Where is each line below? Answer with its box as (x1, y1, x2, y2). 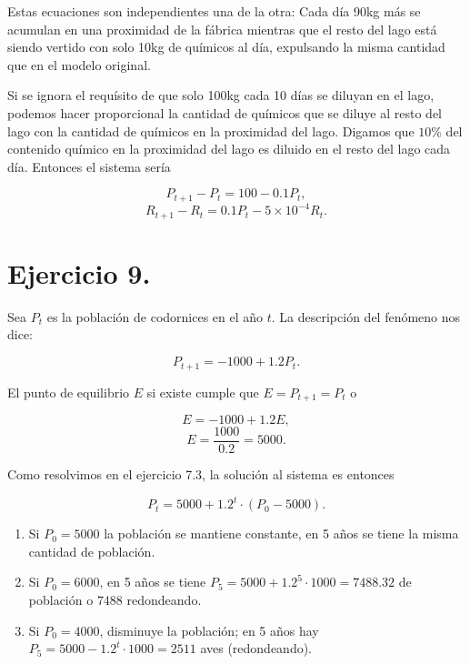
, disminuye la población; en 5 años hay (99, 620, 319, 639)
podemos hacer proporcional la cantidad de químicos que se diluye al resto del (7, 103, 443, 122)
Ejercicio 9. (7, 254, 151, 291)
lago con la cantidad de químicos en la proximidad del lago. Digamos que (7, 121, 415, 140)
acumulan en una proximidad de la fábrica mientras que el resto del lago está (7, 19, 437, 38)
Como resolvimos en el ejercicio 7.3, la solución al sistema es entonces (7, 465, 395, 484)
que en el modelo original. (7, 55, 151, 74)
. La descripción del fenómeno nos (271, 307, 461, 326)
